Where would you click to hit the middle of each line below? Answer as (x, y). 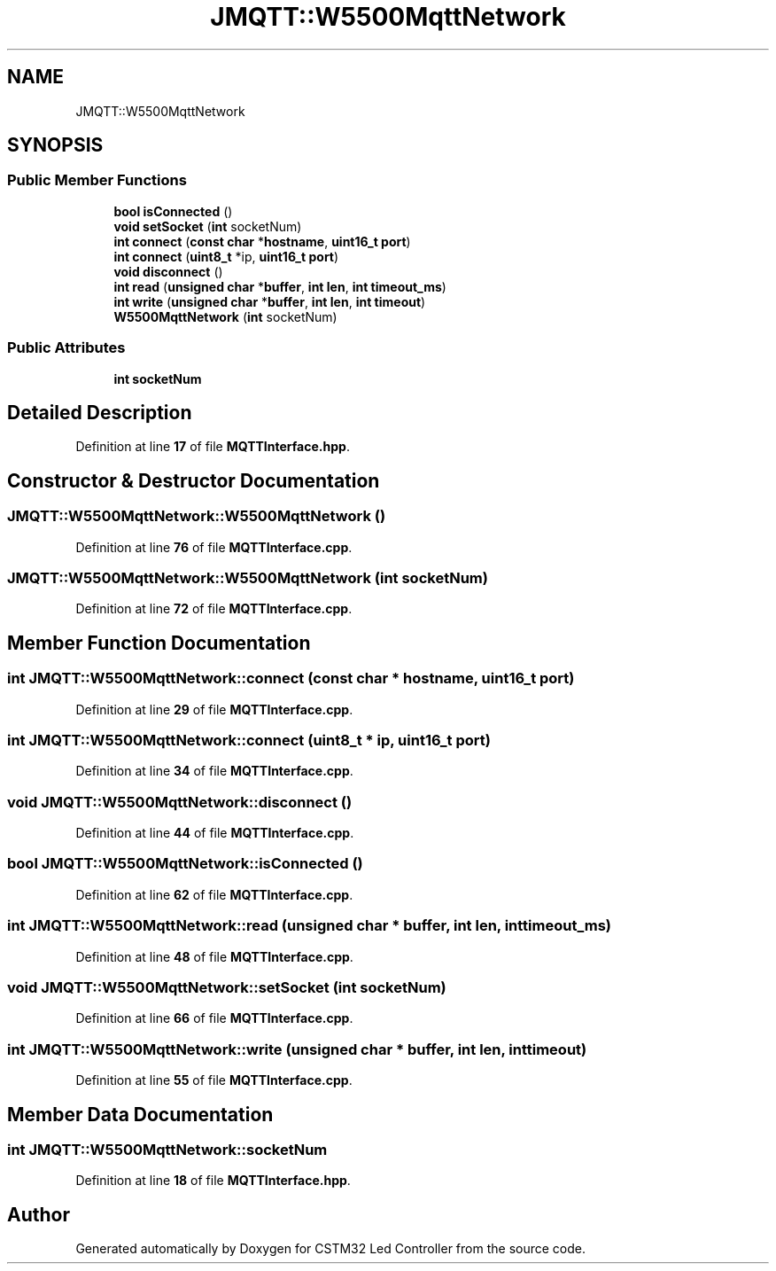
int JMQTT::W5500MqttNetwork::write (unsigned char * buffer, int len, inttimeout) (297, 1049)
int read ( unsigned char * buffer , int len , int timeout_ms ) (280, 286)
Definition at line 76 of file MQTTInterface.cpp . (214, 547)
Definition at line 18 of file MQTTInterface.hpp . (213, 1181)
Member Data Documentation (140, 1114)
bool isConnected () (173, 211)
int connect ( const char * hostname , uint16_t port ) (262, 241)
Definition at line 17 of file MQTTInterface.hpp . (213, 447)
